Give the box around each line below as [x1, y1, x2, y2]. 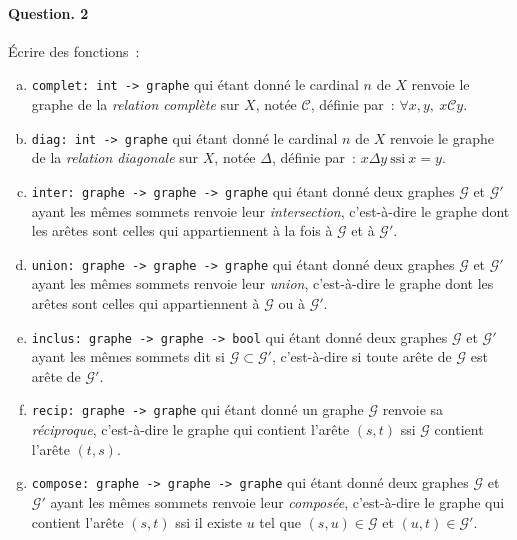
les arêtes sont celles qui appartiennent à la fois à [31, 220, 333, 241]
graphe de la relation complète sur [31, 94, 240, 115]
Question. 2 [8, 2, 89, 23]
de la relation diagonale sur [31, 147, 199, 168]
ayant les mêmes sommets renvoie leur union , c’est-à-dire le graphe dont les [31, 273, 494, 294]
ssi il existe [175, 511, 242, 532]
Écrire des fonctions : [8, 40, 140, 61]
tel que [259, 511, 301, 532]
